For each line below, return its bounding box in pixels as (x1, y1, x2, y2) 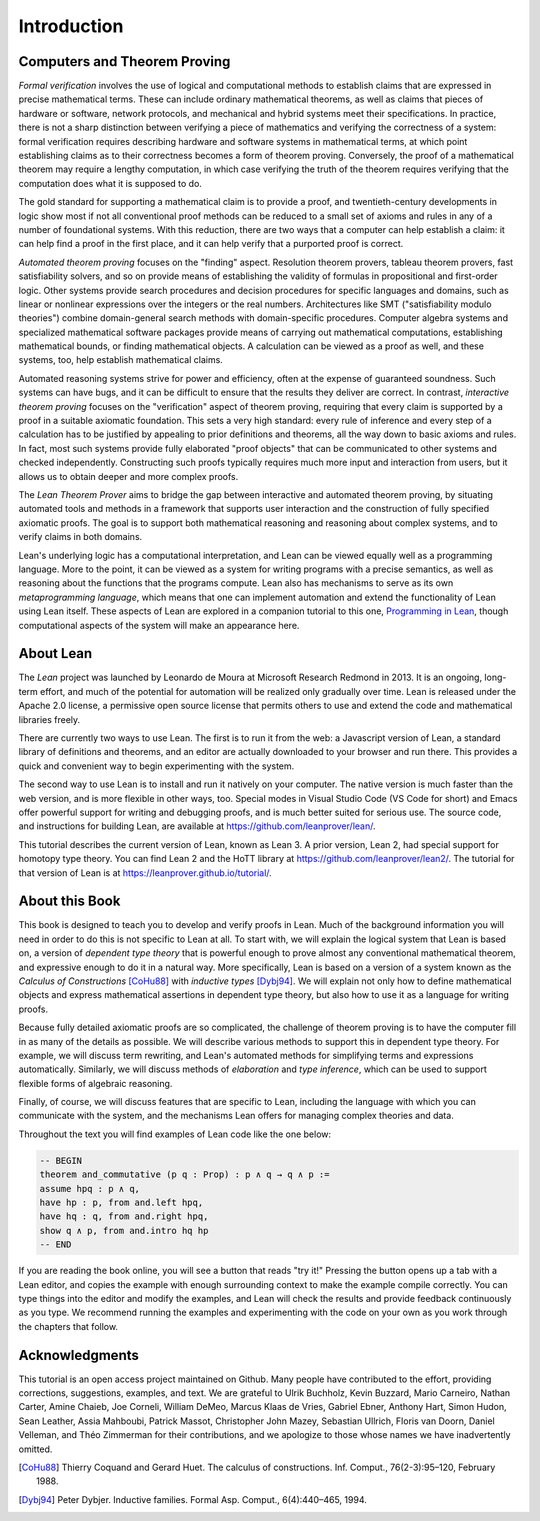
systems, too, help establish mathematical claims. (18, 354, 224, 366)
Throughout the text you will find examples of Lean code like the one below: (18, 1128, 332, 1140)
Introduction (18, 15, 124, 37)
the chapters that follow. (18, 1320, 119, 1332)
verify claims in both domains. (18, 531, 143, 543)
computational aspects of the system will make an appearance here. (18, 619, 300, 631)
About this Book (18, 893, 121, 910)
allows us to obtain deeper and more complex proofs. (18, 470, 239, 482)
